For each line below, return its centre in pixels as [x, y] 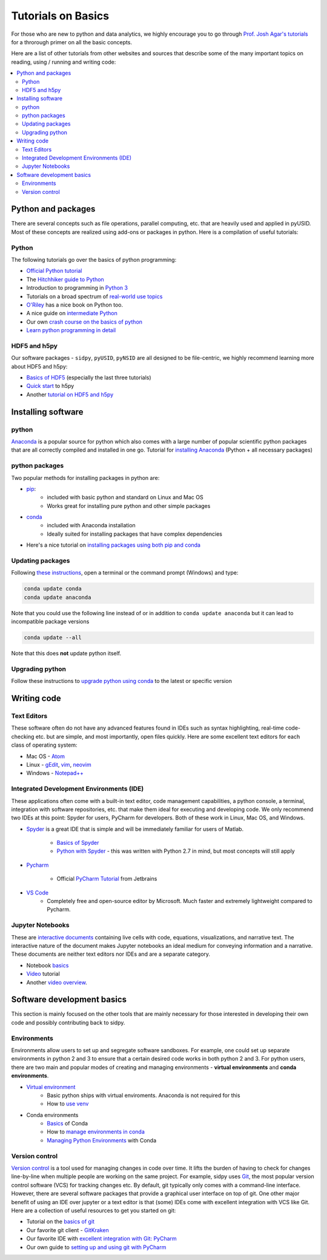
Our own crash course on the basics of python [84, 322]
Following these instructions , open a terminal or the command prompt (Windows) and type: [125, 573]
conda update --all [53, 638]
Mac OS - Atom [45, 756]
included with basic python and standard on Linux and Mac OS [125, 498]
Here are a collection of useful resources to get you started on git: [94, 1210]
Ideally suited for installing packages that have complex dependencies [135, 534]
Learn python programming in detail [71, 330]
